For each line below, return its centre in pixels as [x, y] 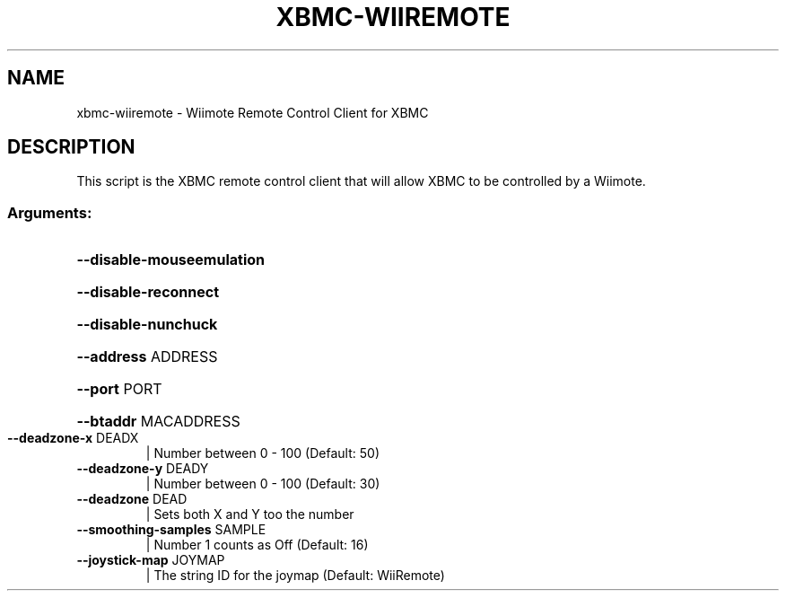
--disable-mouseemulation [171, 260]
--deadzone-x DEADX [73, 438]
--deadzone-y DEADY [143, 469]
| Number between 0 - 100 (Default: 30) [263, 484]
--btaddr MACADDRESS [158, 422]
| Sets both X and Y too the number [250, 514]
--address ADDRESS [147, 357]
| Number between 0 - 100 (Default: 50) [262, 453]
